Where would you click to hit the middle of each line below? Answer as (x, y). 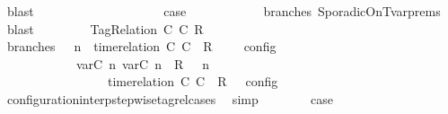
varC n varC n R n (143, 63)
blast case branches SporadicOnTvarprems (224, 11)
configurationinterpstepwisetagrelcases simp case (170, 98)
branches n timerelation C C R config (141, 46)
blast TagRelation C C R (105, 28)
